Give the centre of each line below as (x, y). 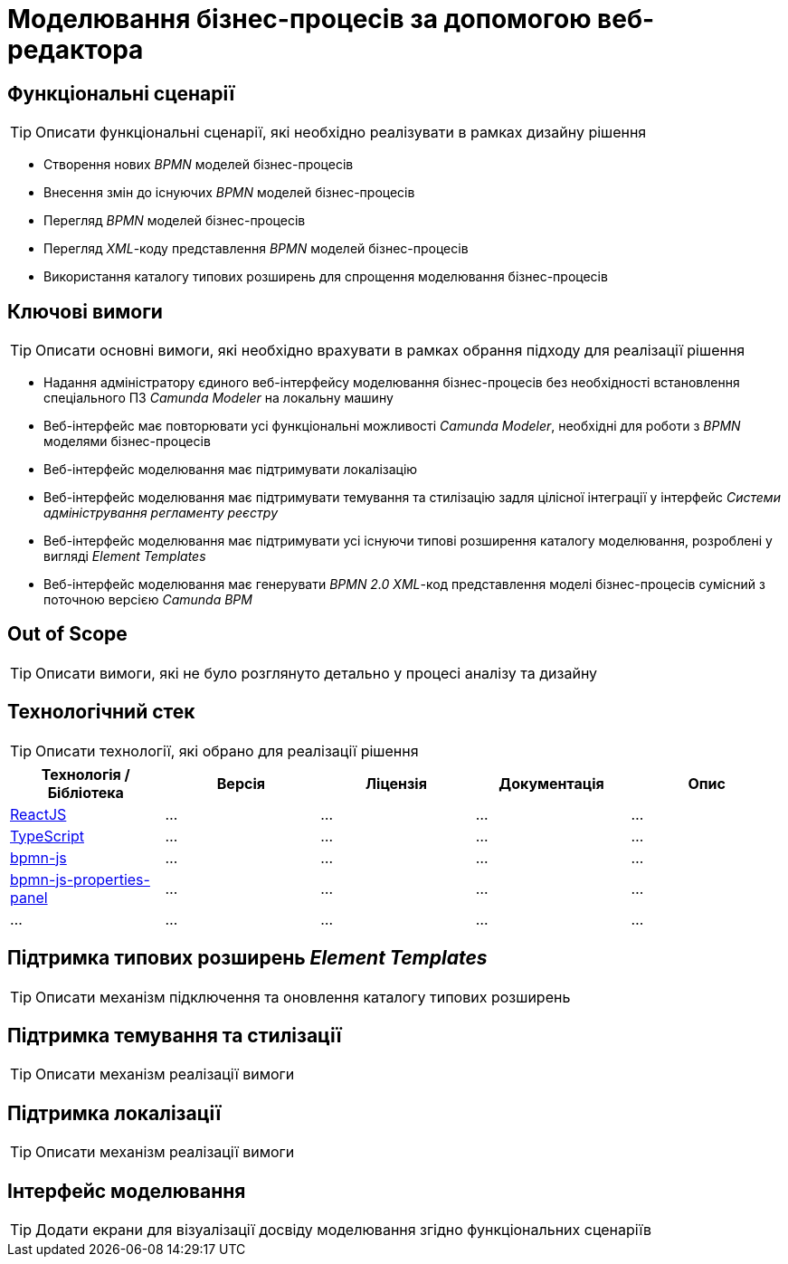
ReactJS (38, 814)
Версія (241, 783)
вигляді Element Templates (125, 556)
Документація (551, 783)
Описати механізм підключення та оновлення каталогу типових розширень (303, 997)
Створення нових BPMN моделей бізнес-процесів (199, 165)
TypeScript (47, 836)
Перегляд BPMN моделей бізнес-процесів (175, 221)
